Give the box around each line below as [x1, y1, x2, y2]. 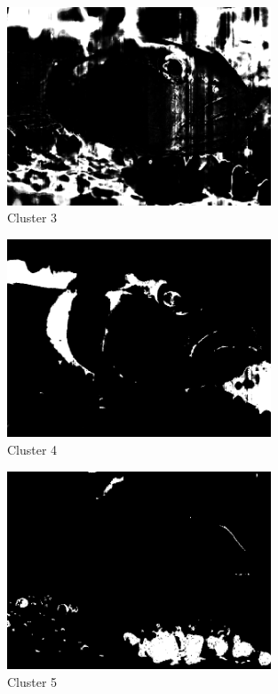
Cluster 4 [7, 440, 58, 458]
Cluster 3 [7, 208, 58, 227]
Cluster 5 [7, 672, 58, 690]
